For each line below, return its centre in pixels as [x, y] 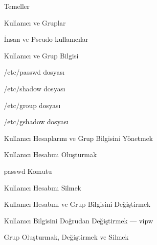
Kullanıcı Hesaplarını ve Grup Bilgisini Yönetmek [78, 138]
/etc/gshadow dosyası [36, 122]
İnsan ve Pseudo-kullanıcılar [46, 39]
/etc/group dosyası [32, 105]
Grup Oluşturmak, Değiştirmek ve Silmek [66, 237]
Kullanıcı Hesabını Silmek [43, 187]
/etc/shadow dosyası [35, 88]
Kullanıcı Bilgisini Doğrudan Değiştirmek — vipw [78, 220]
